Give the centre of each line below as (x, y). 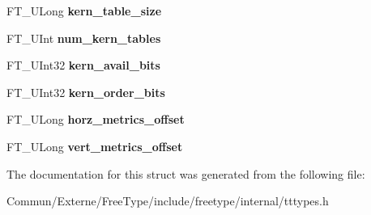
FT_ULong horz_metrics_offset (96, 119)
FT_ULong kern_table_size (84, 11)
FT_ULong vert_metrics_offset (95, 146)
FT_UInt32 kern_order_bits (86, 92)
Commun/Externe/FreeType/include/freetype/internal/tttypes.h (168, 201)
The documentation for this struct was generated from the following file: (186, 173)
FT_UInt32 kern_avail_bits (83, 65)
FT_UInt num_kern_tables (84, 38)
